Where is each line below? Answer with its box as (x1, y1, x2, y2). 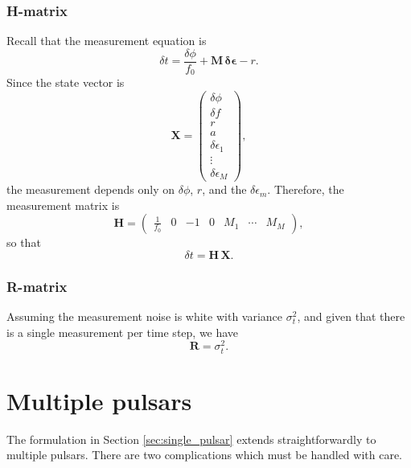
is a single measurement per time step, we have (6, 323, 239, 340)
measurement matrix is (6, 196, 120, 213)
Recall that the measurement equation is (6, 32, 207, 49)
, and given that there (297, 308, 405, 325)
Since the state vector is (6, 74, 125, 91)
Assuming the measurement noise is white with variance (6, 308, 283, 325)
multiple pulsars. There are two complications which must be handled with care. (6, 446, 402, 463)
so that (6, 234, 41, 251)
